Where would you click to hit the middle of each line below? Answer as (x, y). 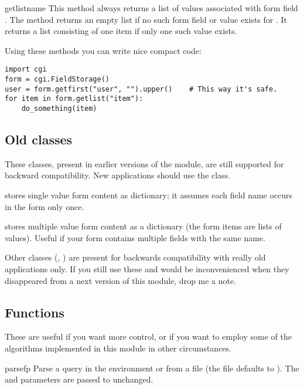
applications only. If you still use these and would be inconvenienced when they (147, 269)
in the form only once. (45, 206)
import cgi (26, 70)
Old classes (39, 139)
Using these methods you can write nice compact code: (103, 50)
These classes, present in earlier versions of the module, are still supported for (144, 163)
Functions (35, 312)
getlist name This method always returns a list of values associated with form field (151, 8)
